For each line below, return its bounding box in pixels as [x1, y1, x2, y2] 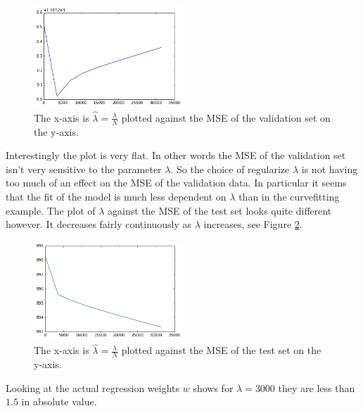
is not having [301, 161, 358, 176]
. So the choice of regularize [170, 161, 290, 176]
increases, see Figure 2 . [203, 217, 302, 232]
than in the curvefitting [238, 189, 340, 204]
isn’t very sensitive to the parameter [6, 161, 162, 176]
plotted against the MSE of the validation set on [121, 110, 331, 125]
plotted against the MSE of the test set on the [121, 343, 321, 358]
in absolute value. [21, 394, 97, 409]
